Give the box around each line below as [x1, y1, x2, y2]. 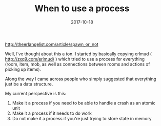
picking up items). [5, 66, 41, 72]
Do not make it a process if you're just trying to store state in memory [12, 115, 152, 121]
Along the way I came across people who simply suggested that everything [5, 76, 157, 82]
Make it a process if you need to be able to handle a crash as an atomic [12, 100, 156, 105]
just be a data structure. [5, 81, 53, 87]
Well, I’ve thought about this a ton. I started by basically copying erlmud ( [5, 51, 152, 57]
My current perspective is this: [5, 90, 67, 96]
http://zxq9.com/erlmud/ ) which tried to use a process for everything [5, 56, 145, 62]
